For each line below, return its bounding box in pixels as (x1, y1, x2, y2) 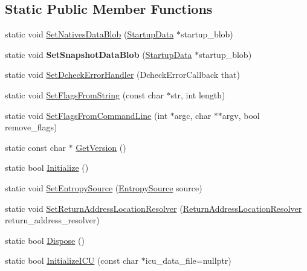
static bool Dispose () (5, 234, 85, 246)
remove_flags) (5, 121, 57, 133)
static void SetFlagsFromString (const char (5, 88, 164, 101)
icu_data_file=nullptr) (145, 254, 231, 267)
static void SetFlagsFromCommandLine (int (5, 109, 168, 121)
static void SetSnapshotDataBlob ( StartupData (5, 48, 192, 60)
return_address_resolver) (5, 214, 100, 226)
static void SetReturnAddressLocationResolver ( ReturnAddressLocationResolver (5, 202, 302, 214)
